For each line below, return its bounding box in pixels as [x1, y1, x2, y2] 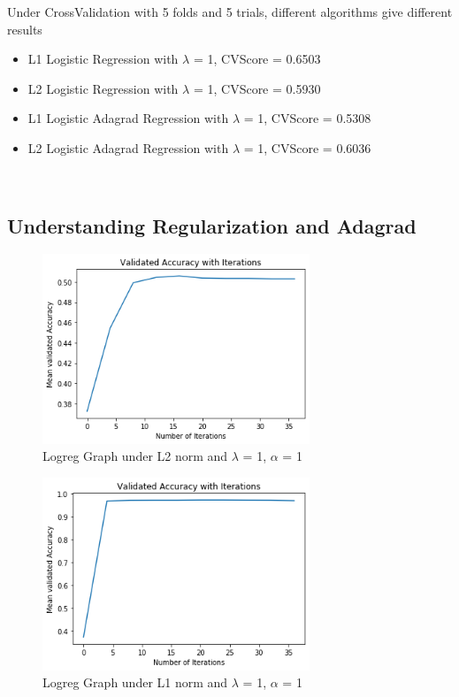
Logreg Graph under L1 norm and [42, 673, 228, 692]
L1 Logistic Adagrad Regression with [27, 109, 229, 127]
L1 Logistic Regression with [27, 50, 179, 68]
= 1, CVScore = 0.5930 [193, 79, 321, 97]
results [7, 19, 42, 38]
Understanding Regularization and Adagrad [7, 211, 417, 239]
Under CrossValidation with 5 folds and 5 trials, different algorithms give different [7, 3, 453, 20]
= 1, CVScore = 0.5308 [243, 109, 371, 127]
